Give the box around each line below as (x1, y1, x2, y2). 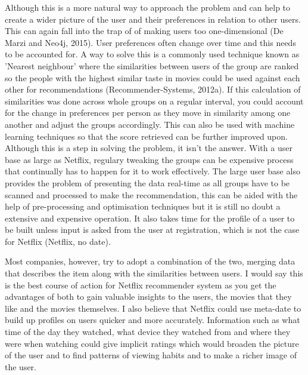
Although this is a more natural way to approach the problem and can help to (5, 1, 291, 13)
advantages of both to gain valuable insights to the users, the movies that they (5, 290, 292, 303)
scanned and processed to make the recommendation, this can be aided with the (5, 188, 298, 201)
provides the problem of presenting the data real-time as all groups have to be (5, 176, 290, 189)
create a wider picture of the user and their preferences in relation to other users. (5, 13, 301, 25)
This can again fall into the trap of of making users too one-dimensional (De (5, 24, 284, 37)
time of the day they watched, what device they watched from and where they (5, 325, 291, 338)
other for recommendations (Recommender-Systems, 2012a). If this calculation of (5, 83, 301, 96)
